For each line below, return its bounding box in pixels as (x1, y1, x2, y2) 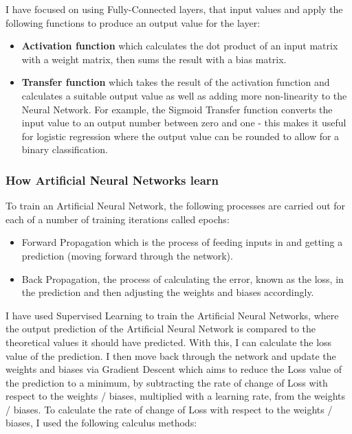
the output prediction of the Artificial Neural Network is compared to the (5, 321, 316, 336)
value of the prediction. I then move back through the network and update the (5, 348, 336, 363)
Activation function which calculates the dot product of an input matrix (21, 38, 338, 53)
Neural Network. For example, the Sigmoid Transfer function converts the (21, 102, 333, 116)
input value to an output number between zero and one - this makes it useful (21, 115, 346, 130)
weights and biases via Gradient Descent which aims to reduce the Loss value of (5, 362, 342, 376)
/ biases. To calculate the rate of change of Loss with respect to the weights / (5, 402, 333, 416)
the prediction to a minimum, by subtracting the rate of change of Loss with (5, 375, 328, 389)
